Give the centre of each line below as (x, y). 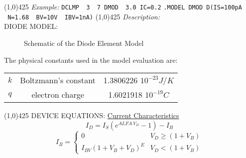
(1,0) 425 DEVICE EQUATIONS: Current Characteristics (92, 115)
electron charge (58, 95)
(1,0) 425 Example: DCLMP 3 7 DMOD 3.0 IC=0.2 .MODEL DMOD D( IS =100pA (123, 6)
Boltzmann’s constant (58, 80)
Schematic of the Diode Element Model (84, 43)
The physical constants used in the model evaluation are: (91, 60)
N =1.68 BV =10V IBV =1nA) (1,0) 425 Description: (84, 16)
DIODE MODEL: (31, 26)
